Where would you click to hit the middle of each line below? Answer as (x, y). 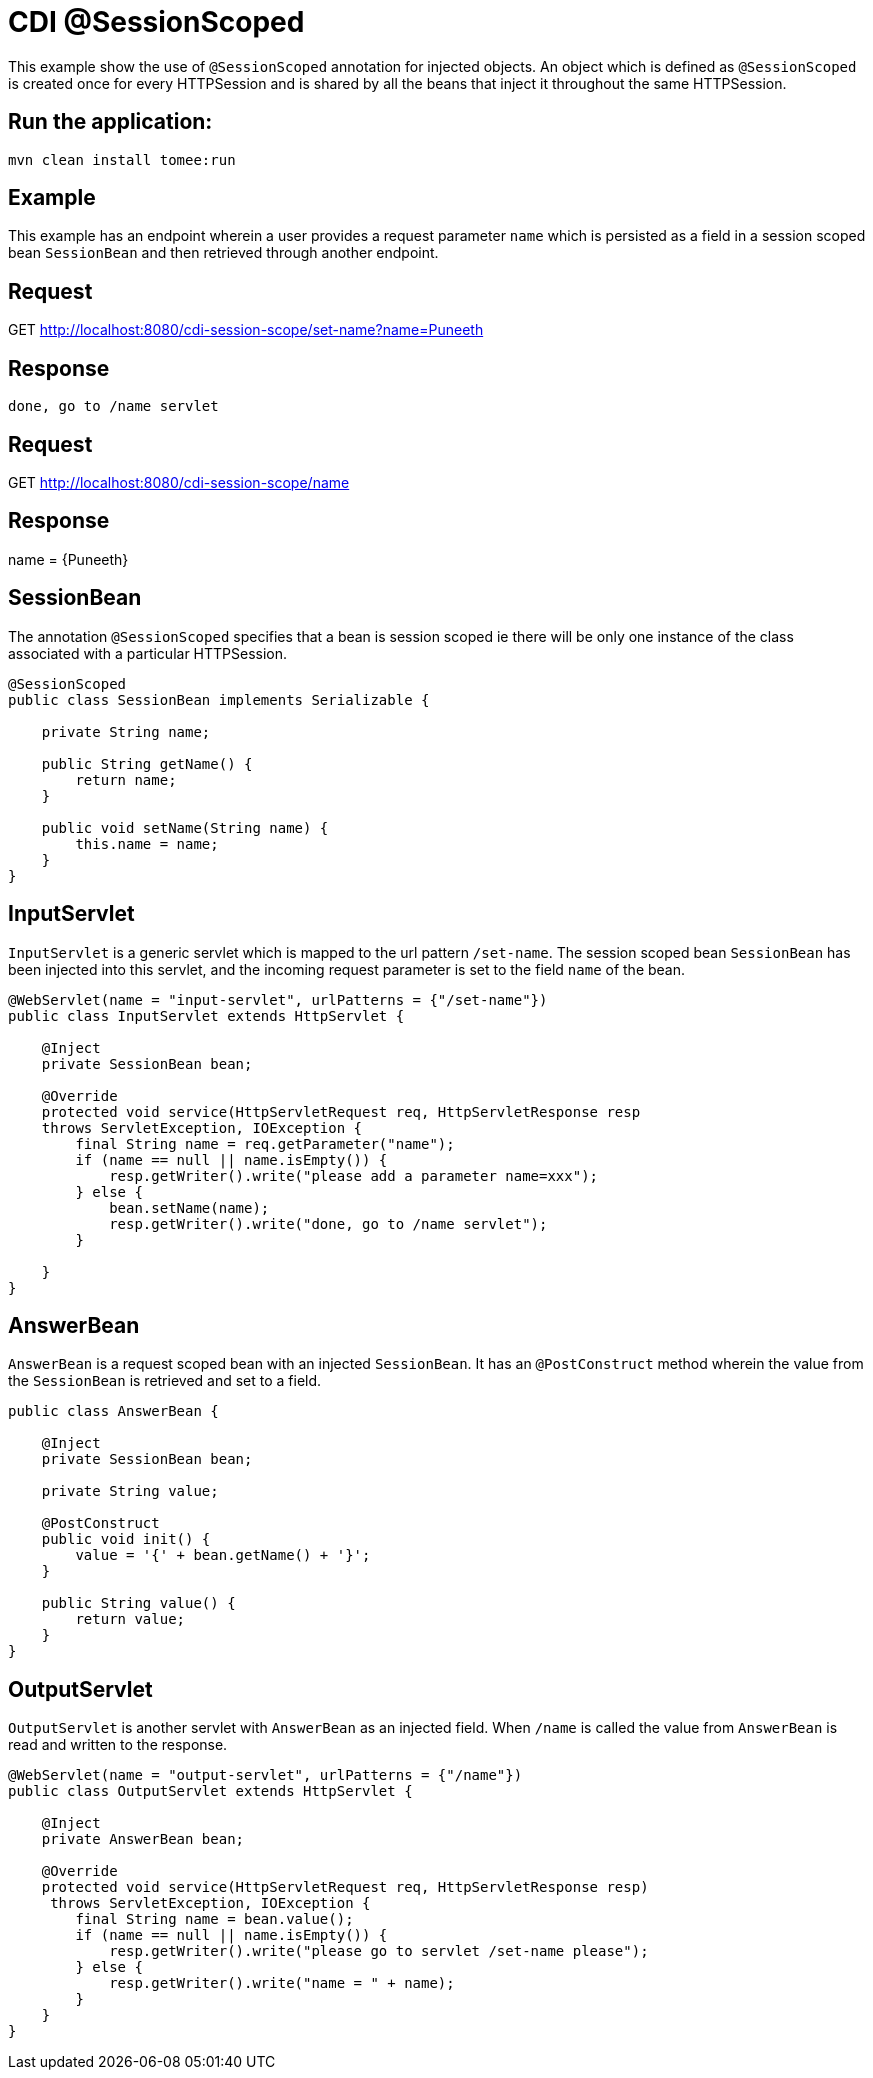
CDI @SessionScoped (156, 22)
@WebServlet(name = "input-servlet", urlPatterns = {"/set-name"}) (278, 999)
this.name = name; (147, 843)
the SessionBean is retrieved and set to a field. (165, 1381)
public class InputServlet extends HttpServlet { (206, 1015)
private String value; (130, 1491)
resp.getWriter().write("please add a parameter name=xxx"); (354, 1175)
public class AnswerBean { (113, 1411)
